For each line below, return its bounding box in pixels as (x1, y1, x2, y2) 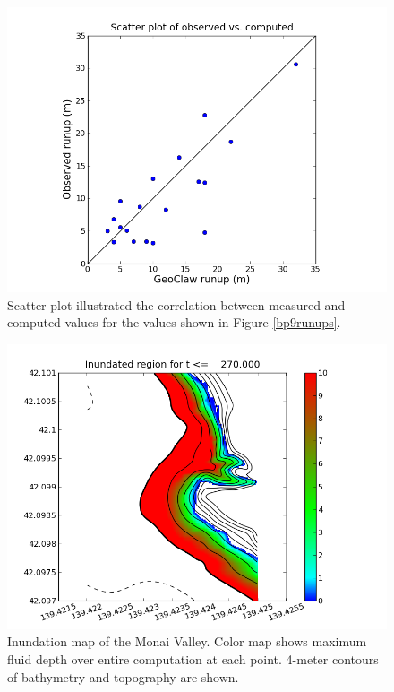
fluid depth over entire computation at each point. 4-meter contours (7, 649, 379, 668)
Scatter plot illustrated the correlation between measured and (7, 295, 346, 314)
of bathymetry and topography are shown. (7, 667, 239, 686)
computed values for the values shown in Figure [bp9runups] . (7, 313, 341, 332)
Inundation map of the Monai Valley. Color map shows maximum (7, 632, 367, 651)
